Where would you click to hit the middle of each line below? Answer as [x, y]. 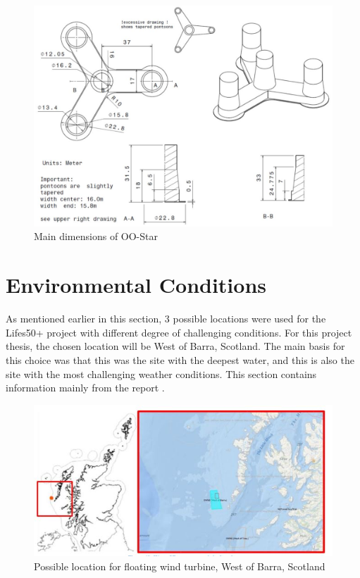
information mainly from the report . [85, 388]
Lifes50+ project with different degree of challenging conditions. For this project [179, 332]
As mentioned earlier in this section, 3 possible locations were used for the [166, 319]
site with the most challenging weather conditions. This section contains [161, 373]
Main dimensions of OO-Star [96, 236]
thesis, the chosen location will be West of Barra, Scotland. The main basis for [175, 346]
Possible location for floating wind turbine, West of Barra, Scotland [180, 566]
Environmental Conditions [136, 285]
